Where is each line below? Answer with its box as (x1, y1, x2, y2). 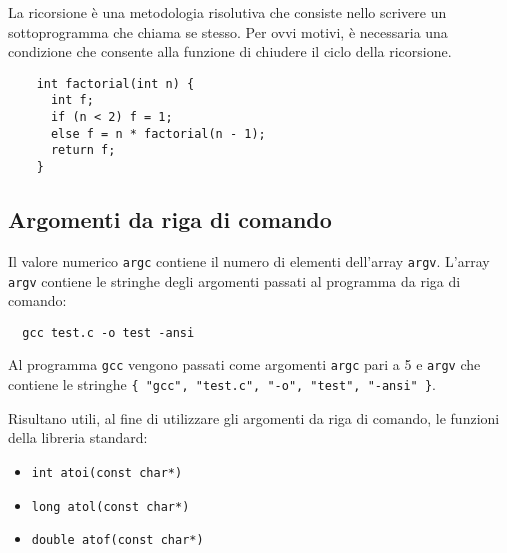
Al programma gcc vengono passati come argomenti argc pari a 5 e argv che (8, 354, 481, 375)
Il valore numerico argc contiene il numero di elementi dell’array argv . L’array (8, 250, 490, 271)
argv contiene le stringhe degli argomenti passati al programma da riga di (8, 270, 461, 291)
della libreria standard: (8, 427, 148, 448)
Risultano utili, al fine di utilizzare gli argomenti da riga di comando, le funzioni (8, 407, 500, 428)
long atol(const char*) (31, 499, 190, 514)
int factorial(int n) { (36, 76, 195, 91)
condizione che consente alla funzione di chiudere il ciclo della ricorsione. (8, 41, 452, 62)
